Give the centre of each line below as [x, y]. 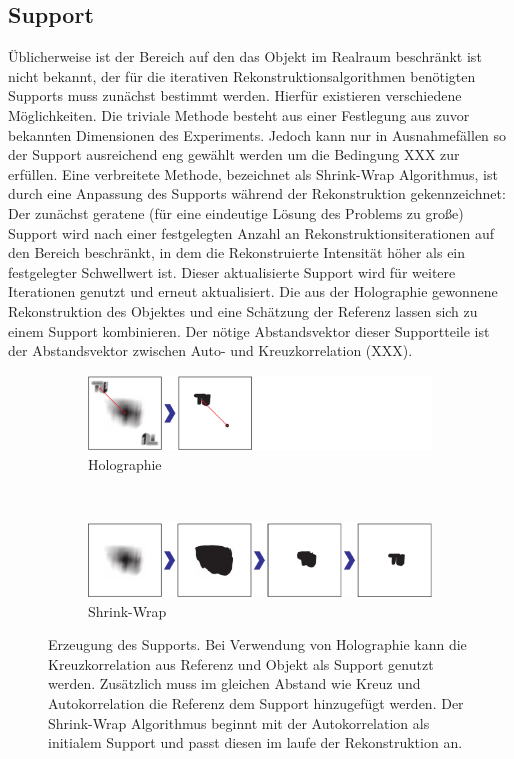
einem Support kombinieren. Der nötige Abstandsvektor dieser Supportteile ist [249, 330]
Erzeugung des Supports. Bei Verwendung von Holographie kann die [257, 644]
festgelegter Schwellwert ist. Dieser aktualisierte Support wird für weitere [232, 271]
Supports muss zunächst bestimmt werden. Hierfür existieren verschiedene [235, 95]
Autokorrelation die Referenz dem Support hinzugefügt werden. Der [256, 702]
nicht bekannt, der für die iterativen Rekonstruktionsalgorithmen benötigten [242, 75]
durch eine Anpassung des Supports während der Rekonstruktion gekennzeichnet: [257, 193]
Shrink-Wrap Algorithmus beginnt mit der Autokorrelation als [239, 722]
